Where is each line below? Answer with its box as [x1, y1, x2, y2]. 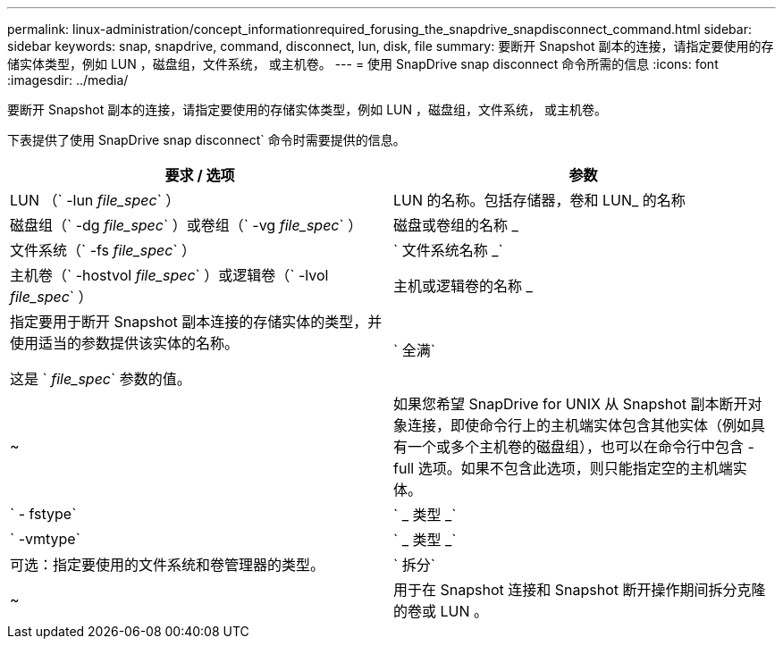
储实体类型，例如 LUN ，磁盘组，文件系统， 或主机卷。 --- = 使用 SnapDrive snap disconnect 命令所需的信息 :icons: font [7, 56, 719, 71]
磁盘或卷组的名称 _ [393, 216, 518, 234]
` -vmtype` [10, 530, 80, 548]
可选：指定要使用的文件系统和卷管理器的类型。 [10, 556, 325, 574]
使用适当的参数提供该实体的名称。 [10, 334, 240, 352]
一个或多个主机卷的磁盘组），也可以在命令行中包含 [408, 438, 745, 456]
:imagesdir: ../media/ [7, 72, 129, 88]
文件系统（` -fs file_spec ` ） [10, 241, 197, 259]
